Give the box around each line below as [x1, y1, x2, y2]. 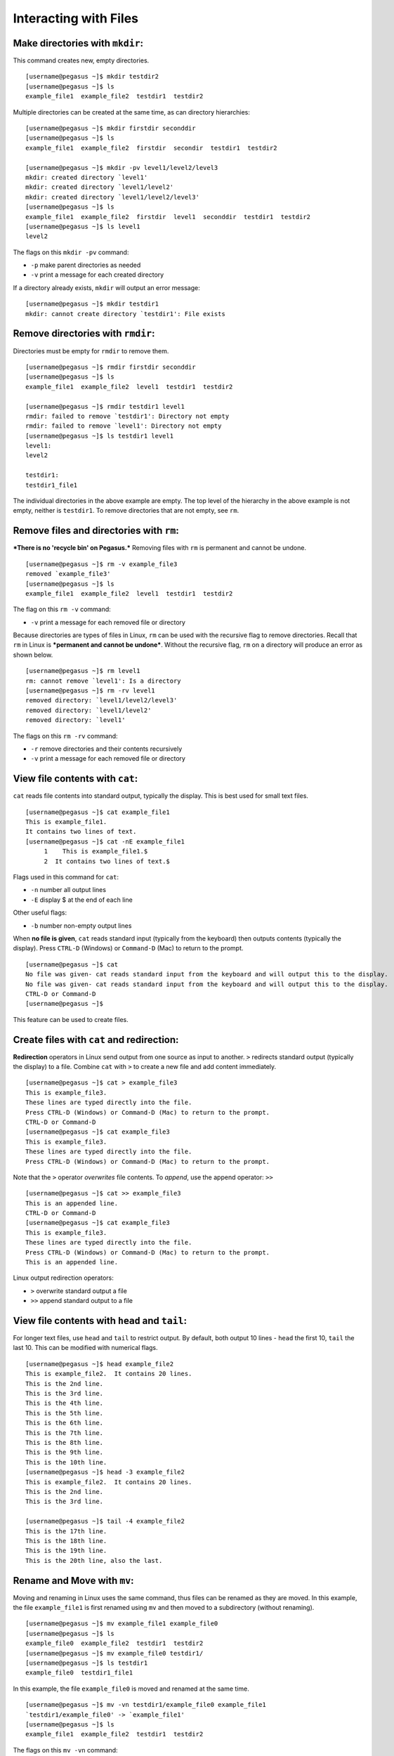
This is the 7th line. [25, 1429, 104, 1436]
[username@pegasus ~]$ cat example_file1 [25, 808, 170, 816]
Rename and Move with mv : [13, 1574, 134, 1587]
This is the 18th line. [25, 1537, 107, 1545]
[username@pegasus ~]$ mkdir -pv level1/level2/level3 [25, 164, 218, 171]
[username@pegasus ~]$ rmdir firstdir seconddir [25, 362, 196, 371]
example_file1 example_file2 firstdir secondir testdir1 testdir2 [25, 144, 277, 152]
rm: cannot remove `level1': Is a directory [25, 676, 182, 685]
